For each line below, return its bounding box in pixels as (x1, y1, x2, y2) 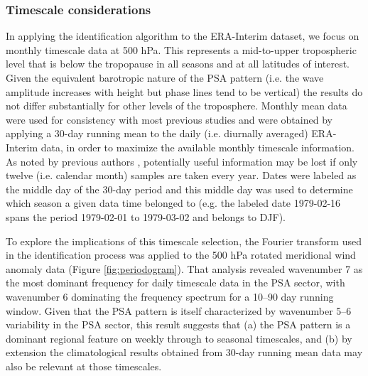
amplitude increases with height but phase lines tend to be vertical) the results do (6, 84, 363, 99)
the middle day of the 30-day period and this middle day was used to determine (6, 181, 353, 196)
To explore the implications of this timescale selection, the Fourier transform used (6, 233, 362, 248)
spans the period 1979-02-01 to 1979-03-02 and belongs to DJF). (6, 209, 286, 224)
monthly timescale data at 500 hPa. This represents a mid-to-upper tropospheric (6, 42, 357, 57)
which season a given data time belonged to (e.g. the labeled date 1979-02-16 (6, 195, 341, 210)
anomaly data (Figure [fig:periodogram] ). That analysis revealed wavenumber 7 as (6, 261, 363, 276)
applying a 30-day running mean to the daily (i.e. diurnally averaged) (6, 126, 308, 141)
